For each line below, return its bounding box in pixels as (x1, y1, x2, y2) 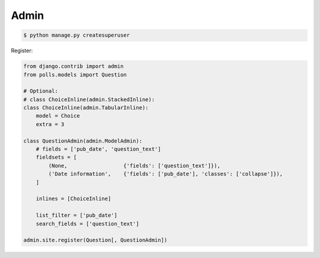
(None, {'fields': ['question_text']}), (48, 162, 220, 169)
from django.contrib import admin (23, 63, 124, 70)
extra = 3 (36, 121, 65, 127)
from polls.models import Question (23, 71, 127, 78)
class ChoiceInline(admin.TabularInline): (23, 104, 149, 111)
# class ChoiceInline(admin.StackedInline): (23, 96, 155, 103)
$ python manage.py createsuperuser (23, 32, 130, 38)
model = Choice (36, 112, 80, 120)
